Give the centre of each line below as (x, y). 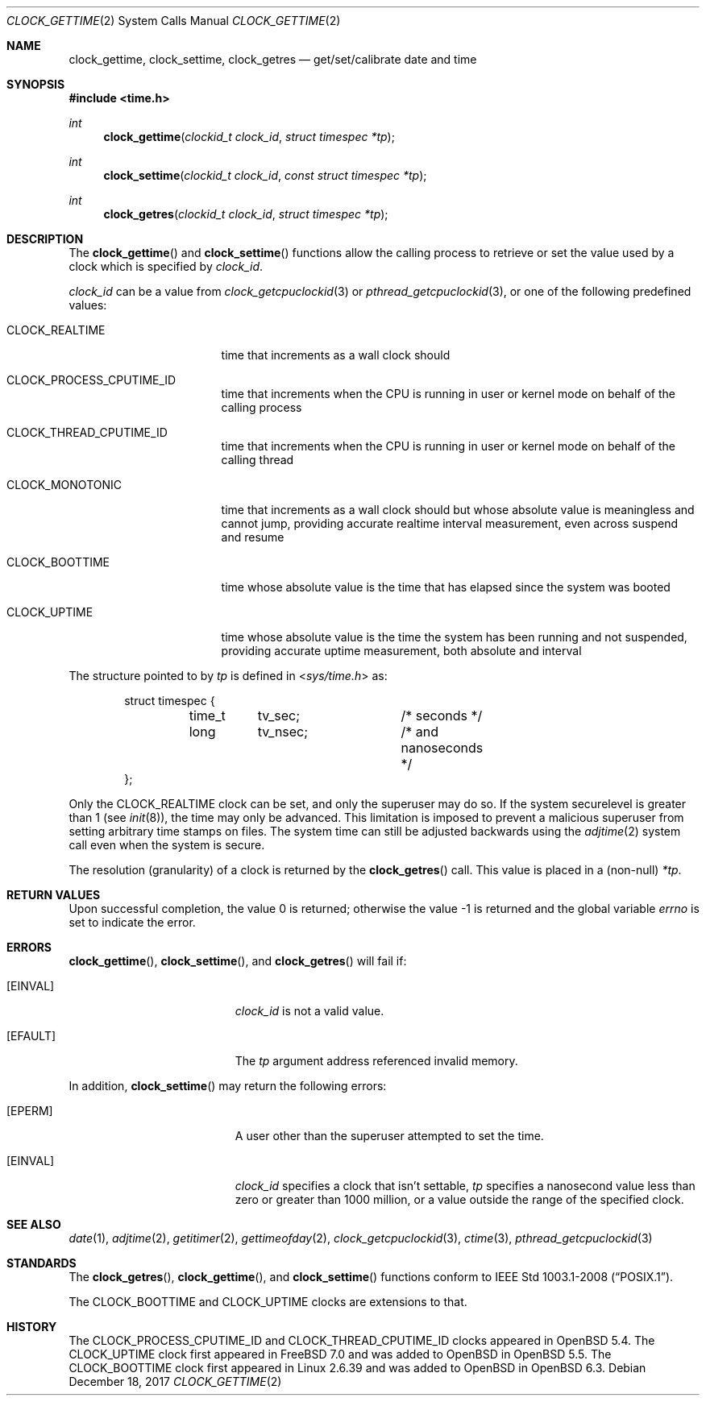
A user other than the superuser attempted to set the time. (389, 1136)
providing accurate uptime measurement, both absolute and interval (401, 651)
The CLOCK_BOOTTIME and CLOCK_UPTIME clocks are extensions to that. (268, 1302)
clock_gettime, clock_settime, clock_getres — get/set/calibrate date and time (273, 59)
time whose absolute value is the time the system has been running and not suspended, (454, 637)
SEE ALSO (34, 1224)
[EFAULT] (31, 1036)
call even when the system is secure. (167, 845)
